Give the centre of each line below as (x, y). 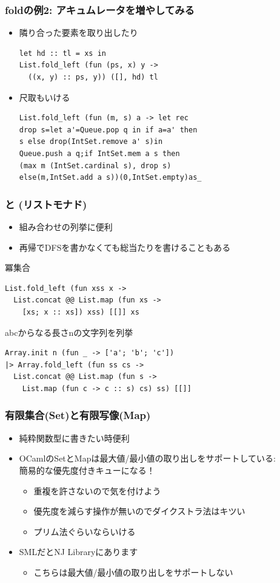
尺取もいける (45, 97)
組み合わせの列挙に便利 (66, 226)
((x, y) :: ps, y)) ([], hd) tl (93, 77)
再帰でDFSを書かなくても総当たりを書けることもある (125, 247)
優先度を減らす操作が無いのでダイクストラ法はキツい (139, 511)
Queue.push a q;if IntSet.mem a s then (99, 153)
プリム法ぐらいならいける (85, 531)
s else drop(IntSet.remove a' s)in (91, 142)
